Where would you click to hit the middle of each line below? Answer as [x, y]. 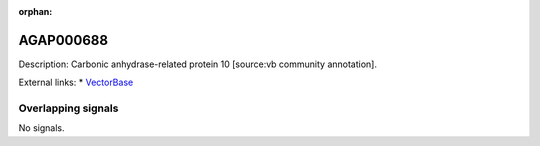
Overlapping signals [68, 108]
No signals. [41, 128]
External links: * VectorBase [76, 82]
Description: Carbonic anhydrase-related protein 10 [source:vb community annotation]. [197, 64]
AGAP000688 [63, 40]
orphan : [35, 11]
